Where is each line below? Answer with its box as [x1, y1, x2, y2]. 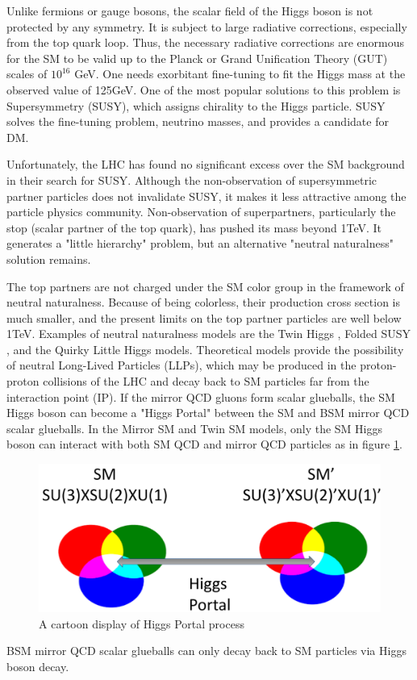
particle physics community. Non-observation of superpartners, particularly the [6, 203, 396, 220]
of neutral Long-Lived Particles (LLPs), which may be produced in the [6, 357, 357, 373]
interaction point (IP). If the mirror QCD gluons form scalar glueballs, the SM [6, 388, 395, 405]
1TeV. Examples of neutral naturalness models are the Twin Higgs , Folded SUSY [6, 325, 411, 342]
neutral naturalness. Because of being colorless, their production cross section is [6, 294, 400, 311]
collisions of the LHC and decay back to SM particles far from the [43, 373, 369, 390]
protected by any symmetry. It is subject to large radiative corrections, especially [6, 18, 407, 35]
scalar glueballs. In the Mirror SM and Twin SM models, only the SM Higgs [6, 419, 383, 436]
